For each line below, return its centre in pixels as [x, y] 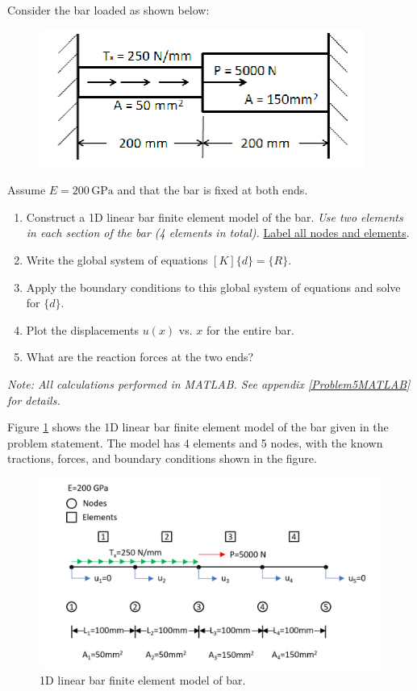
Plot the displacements [82, 329]
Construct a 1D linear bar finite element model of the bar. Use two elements [215, 216]
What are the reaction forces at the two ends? [140, 357]
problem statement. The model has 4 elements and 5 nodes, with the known [195, 442]
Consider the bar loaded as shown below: [108, 10]
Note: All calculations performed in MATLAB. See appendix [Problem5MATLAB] [209, 383]
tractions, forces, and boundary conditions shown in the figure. [162, 458]
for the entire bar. [250, 329]
